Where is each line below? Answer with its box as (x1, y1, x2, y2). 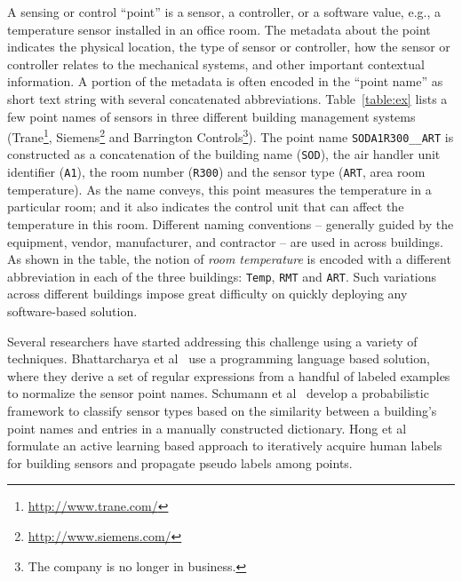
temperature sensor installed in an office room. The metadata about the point (7, 20, 431, 38)
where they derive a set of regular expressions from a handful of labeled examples (7, 366, 450, 385)
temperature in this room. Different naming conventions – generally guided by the (7, 214, 454, 233)
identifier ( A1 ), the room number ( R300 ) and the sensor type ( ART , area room (7, 163, 426, 181)
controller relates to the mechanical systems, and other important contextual (7, 54, 425, 73)
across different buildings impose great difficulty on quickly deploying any (7, 284, 408, 303)
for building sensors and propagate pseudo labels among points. (7, 453, 353, 472)
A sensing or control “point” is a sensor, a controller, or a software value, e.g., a (7, 3, 441, 20)
